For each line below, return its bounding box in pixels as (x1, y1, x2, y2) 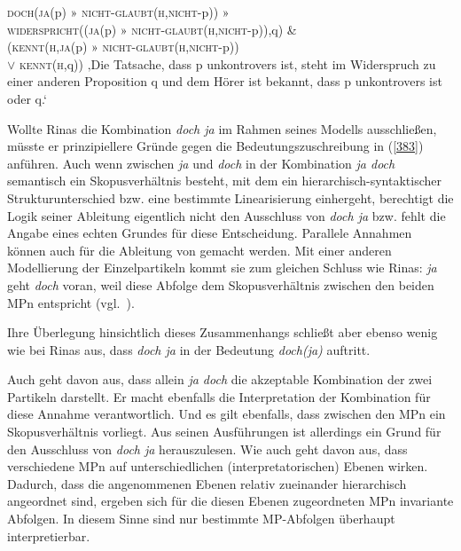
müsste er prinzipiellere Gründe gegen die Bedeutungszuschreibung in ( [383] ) (7, 137, 424, 155)
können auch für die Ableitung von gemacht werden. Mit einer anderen (7, 240, 392, 259)
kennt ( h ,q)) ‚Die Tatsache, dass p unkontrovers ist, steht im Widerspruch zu (20, 54, 436, 73)
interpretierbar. (7, 526, 90, 545)
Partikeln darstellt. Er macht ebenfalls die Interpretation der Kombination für (7, 387, 431, 405)
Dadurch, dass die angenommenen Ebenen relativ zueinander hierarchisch (7, 474, 407, 492)
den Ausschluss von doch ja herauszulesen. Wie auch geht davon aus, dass (7, 439, 408, 458)
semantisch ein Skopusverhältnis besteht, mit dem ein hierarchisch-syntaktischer (7, 171, 441, 190)
